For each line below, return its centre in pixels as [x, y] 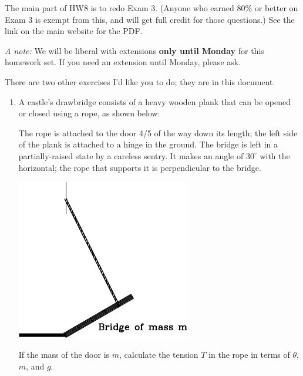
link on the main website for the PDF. [74, 31]
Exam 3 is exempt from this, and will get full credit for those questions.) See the [150, 19]
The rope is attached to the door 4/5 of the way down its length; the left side [158, 132]
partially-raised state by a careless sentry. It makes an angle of [131, 155]
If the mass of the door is [64, 355]
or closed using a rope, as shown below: [89, 113]
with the [275, 155]
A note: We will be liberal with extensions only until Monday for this [134, 50]
